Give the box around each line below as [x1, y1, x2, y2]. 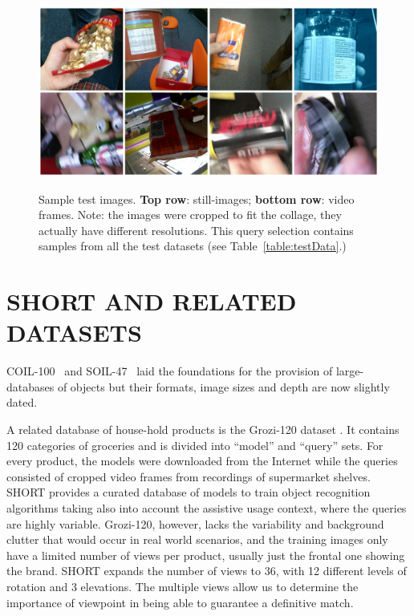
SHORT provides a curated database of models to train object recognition [6, 484, 371, 500]
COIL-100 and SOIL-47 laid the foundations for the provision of [6, 363, 333, 379]
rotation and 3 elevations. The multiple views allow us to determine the [6, 578, 359, 594]
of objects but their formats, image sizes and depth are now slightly [57, 378, 390, 395]
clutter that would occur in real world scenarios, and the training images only [6, 531, 388, 548]
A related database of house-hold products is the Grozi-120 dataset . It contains [6, 421, 400, 438]
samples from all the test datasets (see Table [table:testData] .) [39, 237, 347, 254]
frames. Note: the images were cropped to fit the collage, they [39, 206, 342, 223]
